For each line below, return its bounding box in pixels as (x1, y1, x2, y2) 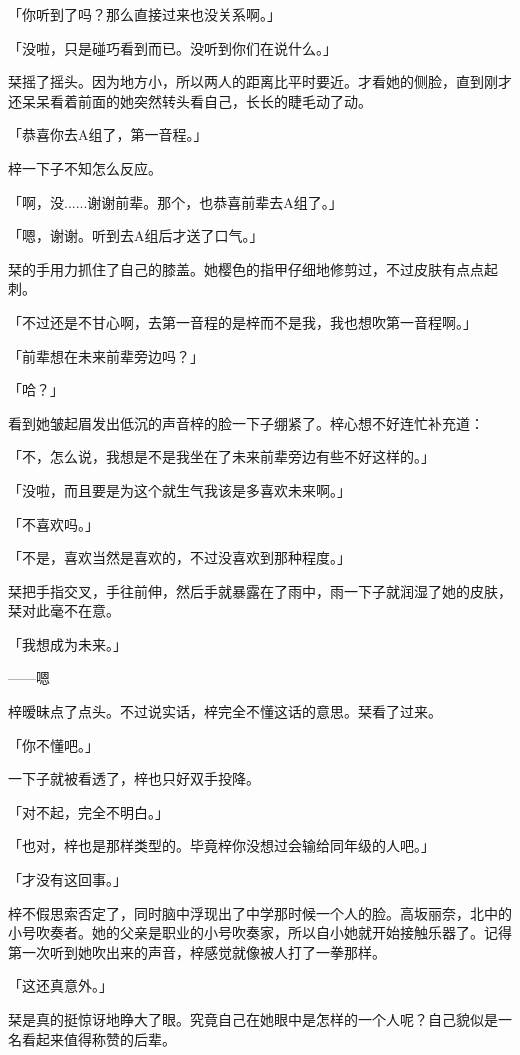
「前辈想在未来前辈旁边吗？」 (8, 345, 204, 366)
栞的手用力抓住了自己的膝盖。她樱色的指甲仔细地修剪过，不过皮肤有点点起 (8, 258, 498, 279)
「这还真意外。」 (8, 975, 113, 996)
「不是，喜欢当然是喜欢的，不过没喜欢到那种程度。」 (8, 547, 351, 568)
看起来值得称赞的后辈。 (21, 1028, 176, 1049)
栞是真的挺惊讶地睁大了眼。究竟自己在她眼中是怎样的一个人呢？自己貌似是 (8, 1009, 498, 1029)
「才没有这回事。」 (8, 869, 127, 890)
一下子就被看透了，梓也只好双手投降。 (8, 768, 260, 789)
